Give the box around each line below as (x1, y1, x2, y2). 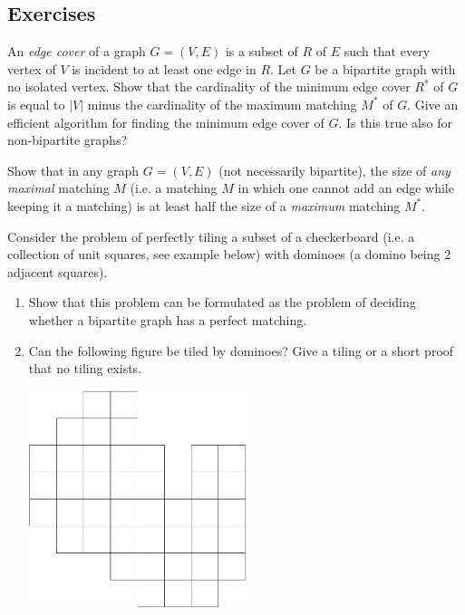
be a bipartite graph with (315, 59, 456, 78)
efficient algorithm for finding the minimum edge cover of (7, 112, 325, 131)
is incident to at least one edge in (72, 59, 257, 78)
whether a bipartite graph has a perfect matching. (28, 310, 307, 329)
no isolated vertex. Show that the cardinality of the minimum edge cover (7, 77, 411, 96)
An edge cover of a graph (7, 42, 146, 61)
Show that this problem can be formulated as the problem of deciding (28, 293, 416, 312)
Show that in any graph (7, 160, 140, 179)
